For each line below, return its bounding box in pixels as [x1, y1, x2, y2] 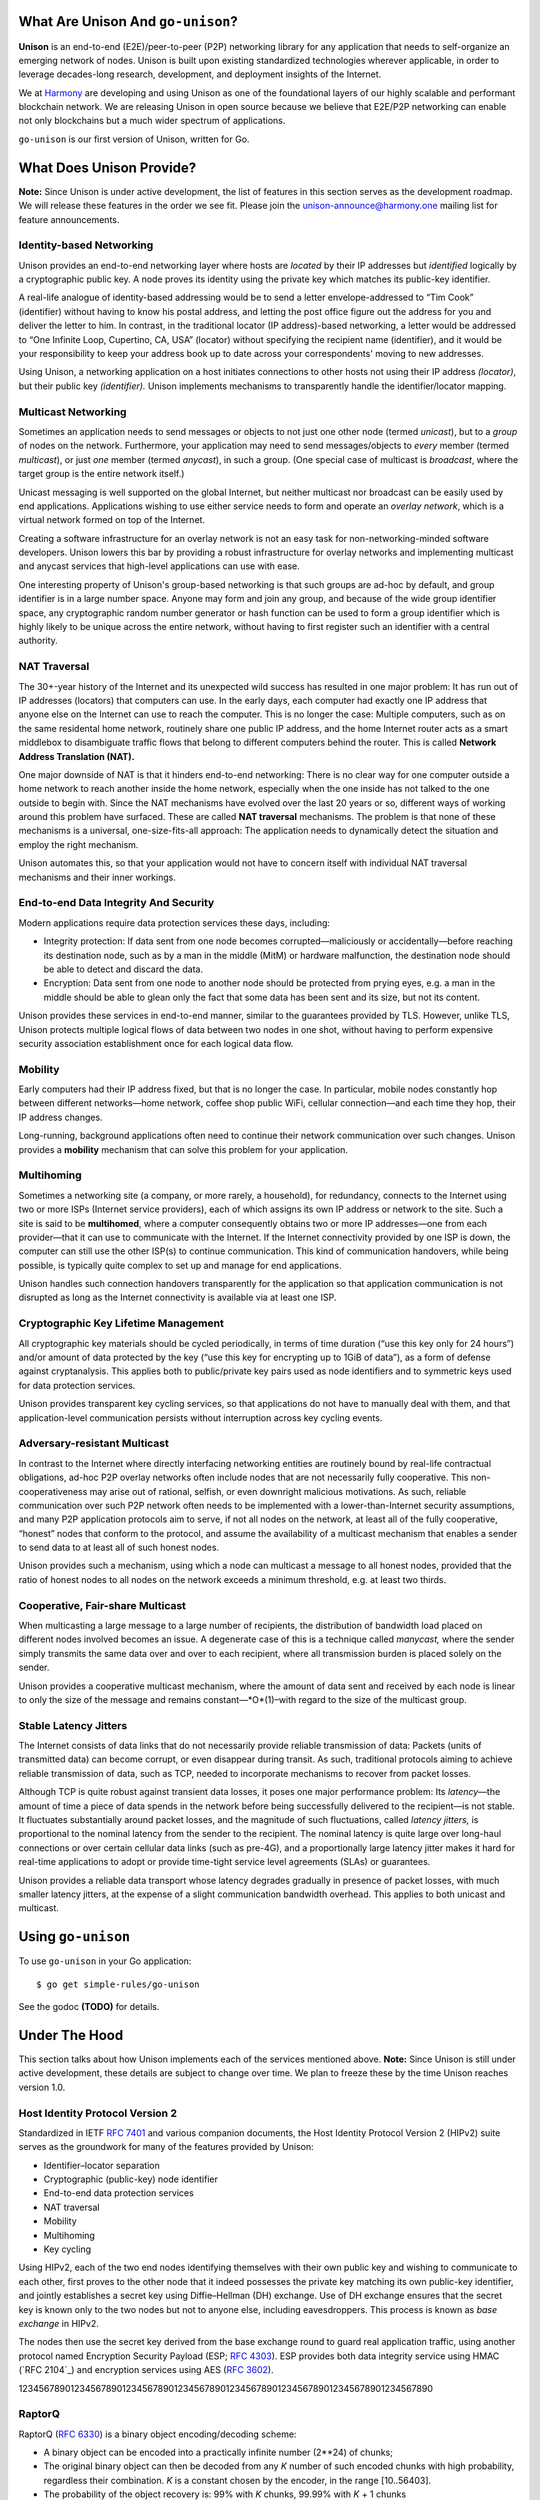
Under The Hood [18, 2026, 124, 2044]
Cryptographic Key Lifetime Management [18, 1316, 224, 1330]
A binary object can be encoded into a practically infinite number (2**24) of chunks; [43, 2446, 394, 2459]
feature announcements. [18, 213, 120, 225]
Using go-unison [18, 1928, 130, 1945]
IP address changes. [18, 1111, 104, 1123]
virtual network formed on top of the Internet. [18, 514, 205, 526]
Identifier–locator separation [43, 2159, 160, 2171]
